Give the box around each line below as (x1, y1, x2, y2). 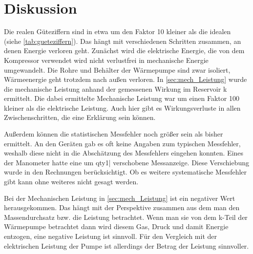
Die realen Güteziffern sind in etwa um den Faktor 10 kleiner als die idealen (4, 26, 231, 37)
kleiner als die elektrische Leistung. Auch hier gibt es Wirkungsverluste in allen (4, 102, 241, 113)
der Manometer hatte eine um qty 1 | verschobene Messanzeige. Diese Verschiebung (4, 157, 249, 167)
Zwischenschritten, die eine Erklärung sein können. (4, 112, 156, 122)
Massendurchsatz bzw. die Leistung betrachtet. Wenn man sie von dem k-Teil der (4, 212, 248, 222)
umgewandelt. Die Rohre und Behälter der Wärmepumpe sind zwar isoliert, (4, 64, 231, 75)
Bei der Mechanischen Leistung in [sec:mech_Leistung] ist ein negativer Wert (4, 193, 235, 203)
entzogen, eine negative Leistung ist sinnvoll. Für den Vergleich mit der (4, 231, 217, 241)
